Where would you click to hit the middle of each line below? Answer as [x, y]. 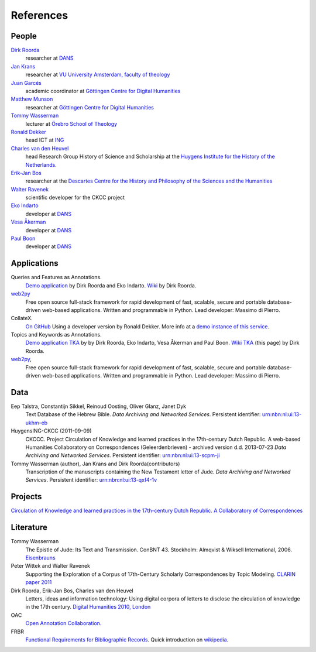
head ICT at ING [45, 140]
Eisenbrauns [40, 558]
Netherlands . [41, 164]
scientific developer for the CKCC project [75, 198]
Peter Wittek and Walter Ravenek [51, 566]
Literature [29, 528]
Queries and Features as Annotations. [56, 277]
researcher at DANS [49, 58]
